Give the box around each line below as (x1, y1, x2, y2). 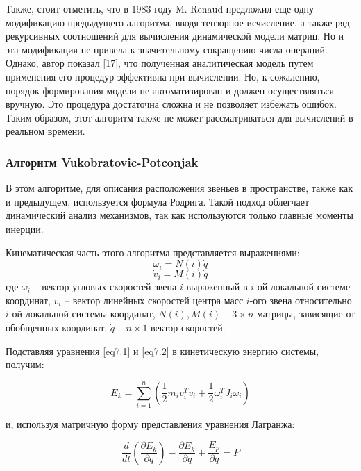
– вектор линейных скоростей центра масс (65, 292, 244, 307)
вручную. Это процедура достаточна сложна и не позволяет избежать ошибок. (6, 97, 337, 111)
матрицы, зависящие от (256, 306, 355, 321)
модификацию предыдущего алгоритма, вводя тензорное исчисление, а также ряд (6, 15, 350, 29)
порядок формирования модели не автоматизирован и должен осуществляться (6, 83, 334, 97)
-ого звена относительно (249, 292, 352, 307)
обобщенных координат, (6, 320, 108, 334)
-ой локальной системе (254, 279, 351, 294)
